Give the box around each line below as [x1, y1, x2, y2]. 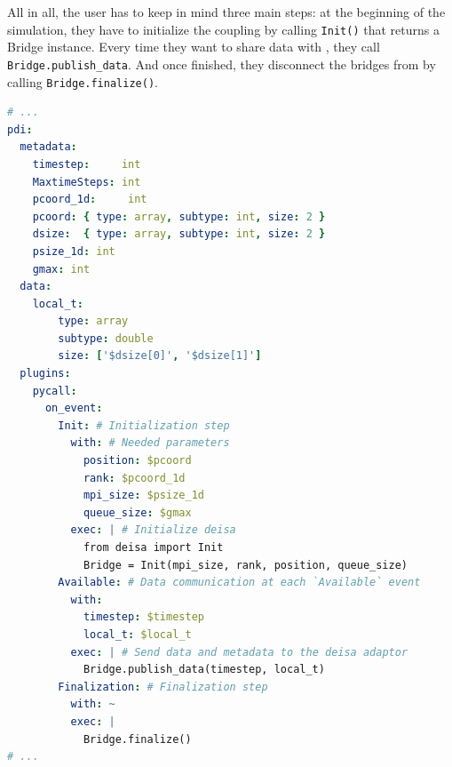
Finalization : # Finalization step [58, 680, 268, 693]
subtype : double [58, 332, 154, 345]
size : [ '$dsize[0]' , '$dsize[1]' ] [58, 349, 262, 363]
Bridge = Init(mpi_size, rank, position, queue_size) [83, 558, 408, 571]
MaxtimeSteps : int [32, 175, 141, 188]
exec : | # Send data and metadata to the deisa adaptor [70, 645, 408, 659]
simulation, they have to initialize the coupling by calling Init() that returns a [7, 20, 440, 38]
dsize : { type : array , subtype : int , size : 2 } [32, 228, 326, 241]
